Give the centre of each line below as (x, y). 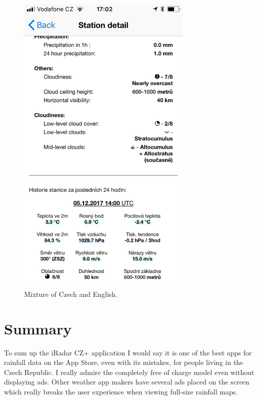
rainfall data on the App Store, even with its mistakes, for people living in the (124, 362)
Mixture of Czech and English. (71, 294)
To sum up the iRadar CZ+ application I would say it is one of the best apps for (128, 352)
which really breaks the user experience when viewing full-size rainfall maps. (121, 392)
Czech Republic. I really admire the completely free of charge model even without (129, 372)
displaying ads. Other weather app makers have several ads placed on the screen (127, 382)
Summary (38, 328)
